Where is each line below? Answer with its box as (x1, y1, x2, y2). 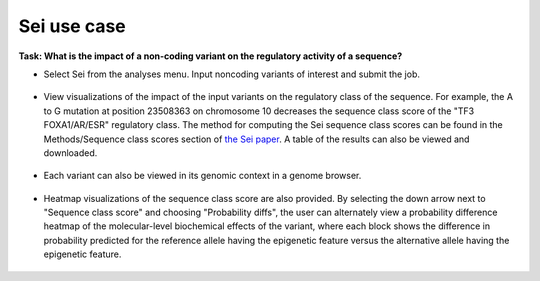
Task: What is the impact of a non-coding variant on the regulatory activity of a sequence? (18, 50, 403, 62)
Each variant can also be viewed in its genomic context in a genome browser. (43, 170, 362, 182)
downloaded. (43, 146, 98, 159)
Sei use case (18, 15, 127, 37)
